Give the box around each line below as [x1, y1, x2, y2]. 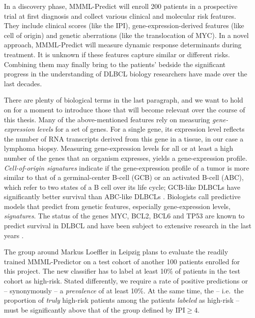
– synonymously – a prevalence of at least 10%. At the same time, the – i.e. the [4, 285, 244, 295]
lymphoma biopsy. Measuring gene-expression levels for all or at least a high [4, 143, 233, 153]
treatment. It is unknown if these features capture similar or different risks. [4, 49, 230, 59]
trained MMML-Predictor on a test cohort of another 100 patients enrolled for [4, 256, 240, 266]
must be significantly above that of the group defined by [4, 304, 173, 315]
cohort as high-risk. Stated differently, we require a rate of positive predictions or [4, 276, 248, 286]
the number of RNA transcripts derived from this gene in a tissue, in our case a [4, 133, 244, 143]
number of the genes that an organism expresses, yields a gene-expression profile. [4, 152, 248, 163]
